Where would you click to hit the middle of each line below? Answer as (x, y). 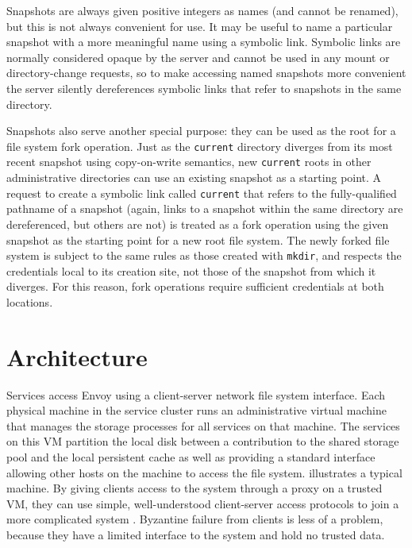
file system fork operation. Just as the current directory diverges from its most (200, 146)
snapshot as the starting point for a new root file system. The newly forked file (198, 239)
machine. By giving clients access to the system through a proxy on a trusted (194, 488)
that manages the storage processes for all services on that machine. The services (203, 425)
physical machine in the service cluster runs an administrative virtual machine (196, 410)
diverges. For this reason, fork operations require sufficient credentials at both (195, 286)
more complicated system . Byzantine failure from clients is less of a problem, (195, 519)
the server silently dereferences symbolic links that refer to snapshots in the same (204, 88)
